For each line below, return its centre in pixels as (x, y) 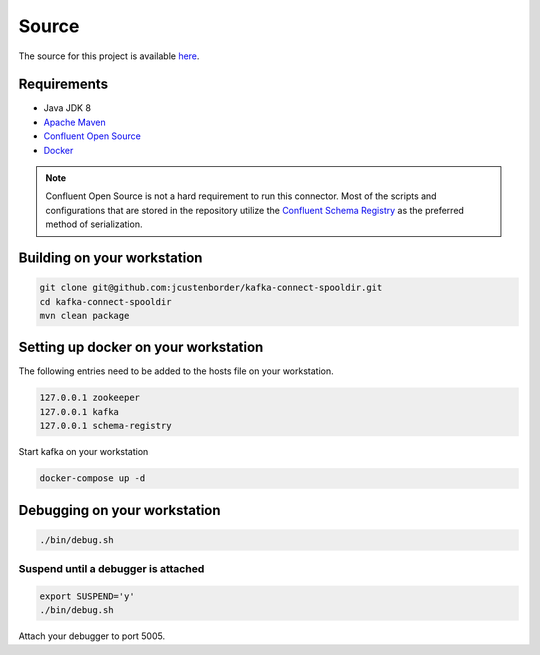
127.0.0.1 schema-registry (105, 426)
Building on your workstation (110, 258)
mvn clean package (84, 315)
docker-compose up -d (92, 478)
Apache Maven (74, 122)
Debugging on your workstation (119, 510)
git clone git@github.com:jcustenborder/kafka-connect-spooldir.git (211, 288)
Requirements (63, 84)
